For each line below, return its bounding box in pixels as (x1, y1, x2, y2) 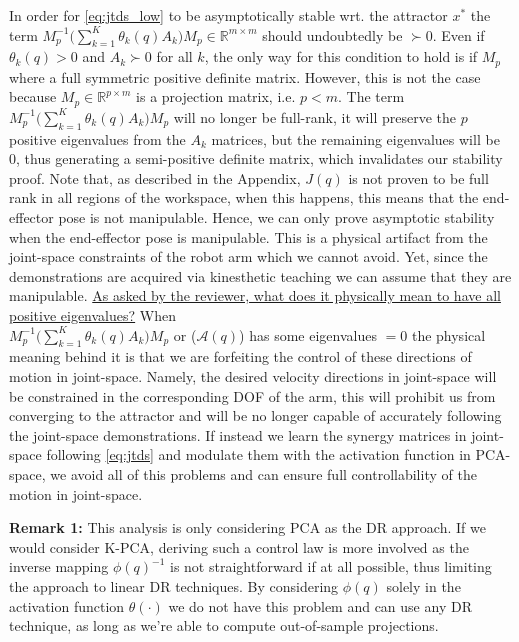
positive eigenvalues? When (9, 305, 176, 326)
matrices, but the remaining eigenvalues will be (211, 128, 500, 149)
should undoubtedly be (262, 24, 403, 45)
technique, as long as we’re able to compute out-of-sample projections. (9, 615, 439, 636)
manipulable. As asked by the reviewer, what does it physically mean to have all (9, 285, 501, 306)
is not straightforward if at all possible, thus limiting (170, 556, 492, 577)
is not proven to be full (348, 167, 489, 188)
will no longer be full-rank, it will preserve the (173, 106, 456, 127)
